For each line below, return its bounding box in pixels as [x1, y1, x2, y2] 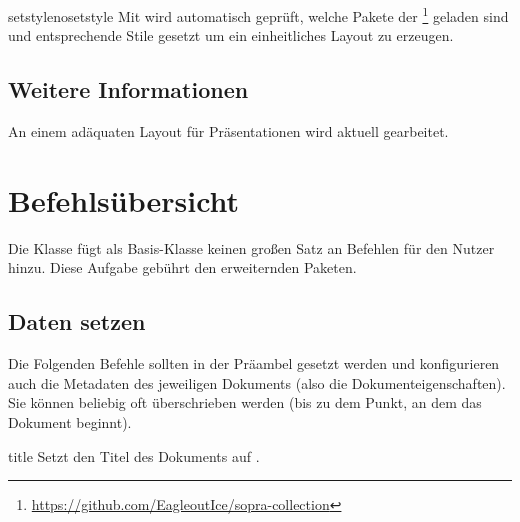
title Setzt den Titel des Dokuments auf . [8, 445, 260, 466]
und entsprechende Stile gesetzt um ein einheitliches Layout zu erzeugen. [8, 25, 454, 46]
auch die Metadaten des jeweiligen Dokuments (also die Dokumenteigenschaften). [8, 372, 506, 393]
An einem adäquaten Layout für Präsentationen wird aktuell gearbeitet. [8, 121, 449, 142]
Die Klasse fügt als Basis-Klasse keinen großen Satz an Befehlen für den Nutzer [8, 237, 495, 258]
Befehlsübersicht [8, 179, 240, 220]
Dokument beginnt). [8, 411, 132, 432]
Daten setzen [8, 306, 146, 337]
